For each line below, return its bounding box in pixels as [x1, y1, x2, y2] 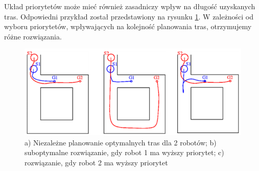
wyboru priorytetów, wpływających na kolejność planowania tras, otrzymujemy [4, 21, 252, 32]
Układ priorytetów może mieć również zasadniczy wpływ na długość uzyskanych [4, 1, 255, 11]
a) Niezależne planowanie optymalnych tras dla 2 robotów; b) [25, 137, 217, 147]
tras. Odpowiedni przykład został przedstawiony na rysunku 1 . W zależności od [4, 11, 253, 22]
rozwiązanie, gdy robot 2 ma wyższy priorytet [25, 157, 168, 167]
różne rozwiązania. [4, 31, 62, 41]
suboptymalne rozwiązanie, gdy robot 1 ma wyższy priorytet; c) [25, 147, 224, 158]
